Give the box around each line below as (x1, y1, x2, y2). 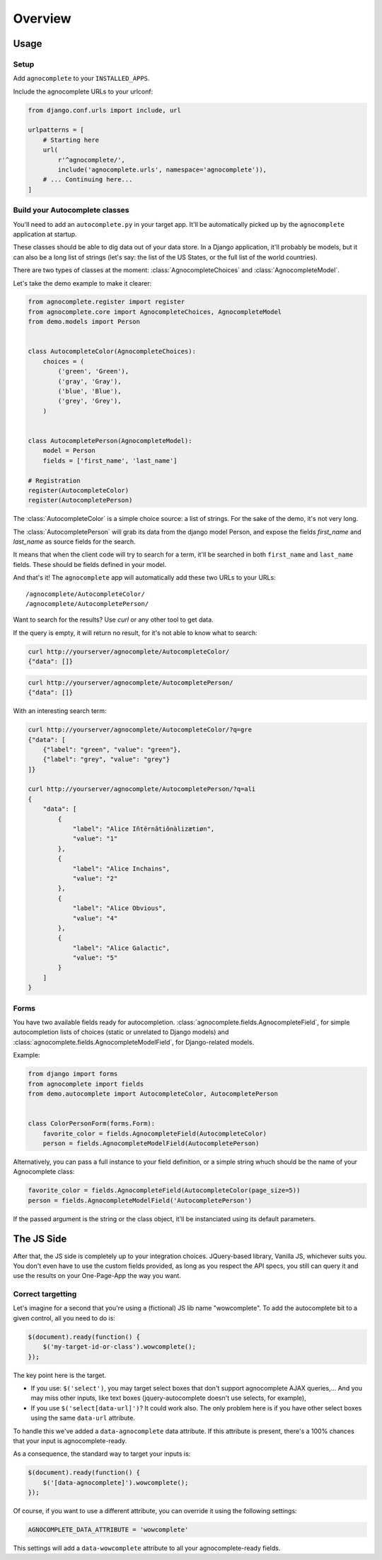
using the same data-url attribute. (30, 1414, 136, 1422)
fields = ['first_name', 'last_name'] (42, 456, 178, 464)
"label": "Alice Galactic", (72, 943, 170, 952)
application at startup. (13, 230, 77, 238)
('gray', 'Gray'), (57, 377, 122, 386)
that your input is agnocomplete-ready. (13, 1436, 127, 1445)
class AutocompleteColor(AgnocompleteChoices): (28, 347, 196, 356)
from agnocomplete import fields (28, 1079, 144, 1088)
